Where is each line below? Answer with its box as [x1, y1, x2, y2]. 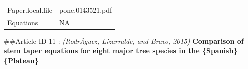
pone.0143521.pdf [59, 4, 112, 15]
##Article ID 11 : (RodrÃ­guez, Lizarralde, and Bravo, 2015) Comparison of [4, 35, 244, 46]
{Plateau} [4, 55, 39, 65]
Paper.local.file [7, 4, 53, 15]
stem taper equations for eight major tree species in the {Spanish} [4, 45, 238, 56]
